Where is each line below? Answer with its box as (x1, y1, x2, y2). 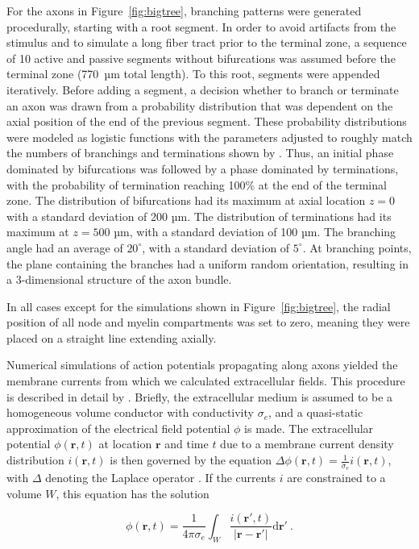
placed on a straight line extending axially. (6, 329, 217, 346)
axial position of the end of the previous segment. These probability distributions (6, 113, 407, 130)
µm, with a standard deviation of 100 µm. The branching (114, 223, 396, 240)
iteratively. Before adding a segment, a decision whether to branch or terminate (6, 81, 399, 98)
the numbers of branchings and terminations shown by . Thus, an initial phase (6, 144, 394, 161)
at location (98, 435, 152, 452)
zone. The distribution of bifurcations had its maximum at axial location (6, 192, 366, 209)
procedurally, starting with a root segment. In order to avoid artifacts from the (6, 18, 396, 35)
